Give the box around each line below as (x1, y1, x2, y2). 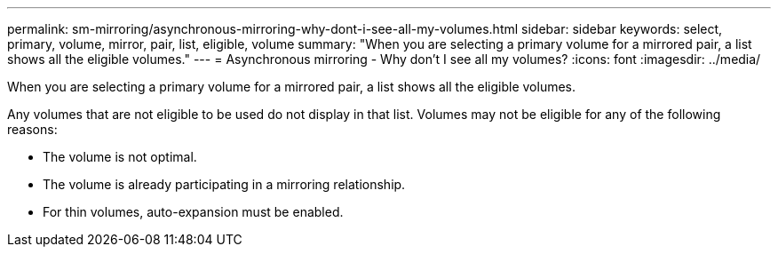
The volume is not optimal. (43, 149, 197, 164)
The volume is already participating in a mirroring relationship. (43, 177, 406, 192)
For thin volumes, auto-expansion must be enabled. (43, 204, 344, 219)
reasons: (7, 122, 58, 137)
